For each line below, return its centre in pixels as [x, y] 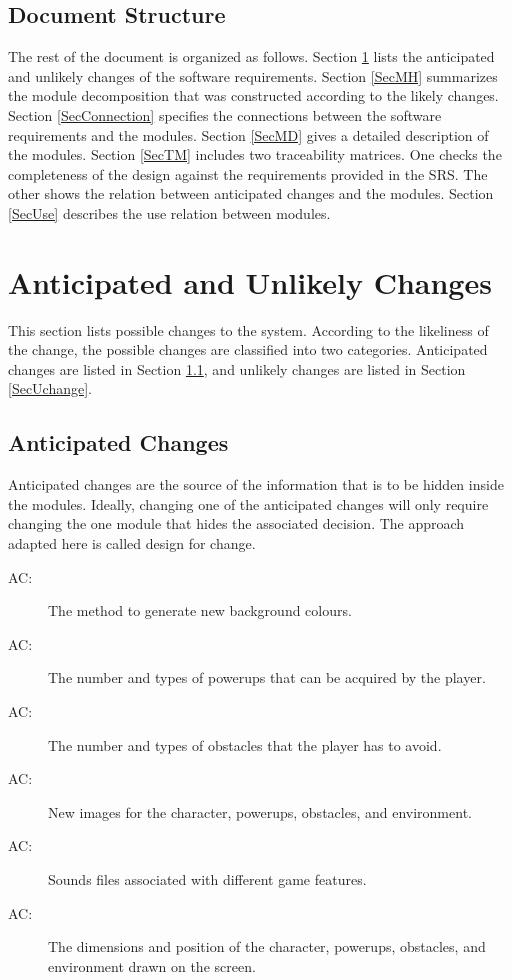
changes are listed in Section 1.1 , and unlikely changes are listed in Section [237, 368]
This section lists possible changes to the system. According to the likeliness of [248, 329]
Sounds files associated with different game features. [207, 878]
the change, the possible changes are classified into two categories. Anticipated [248, 349]
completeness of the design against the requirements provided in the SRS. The [248, 173]
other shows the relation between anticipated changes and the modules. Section [251, 193]
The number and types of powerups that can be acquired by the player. [267, 677]
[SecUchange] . [50, 388]
